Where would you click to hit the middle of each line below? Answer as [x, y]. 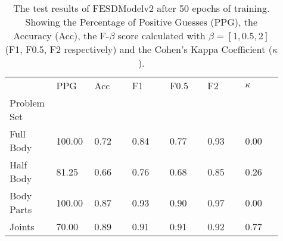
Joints [22, 226]
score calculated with [161, 35]
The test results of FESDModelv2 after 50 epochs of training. [141, 8]
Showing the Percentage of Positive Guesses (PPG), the [141, 22]
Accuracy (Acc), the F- [61, 35]
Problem [27, 103]
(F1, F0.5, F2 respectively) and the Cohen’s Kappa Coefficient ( [139, 49]
